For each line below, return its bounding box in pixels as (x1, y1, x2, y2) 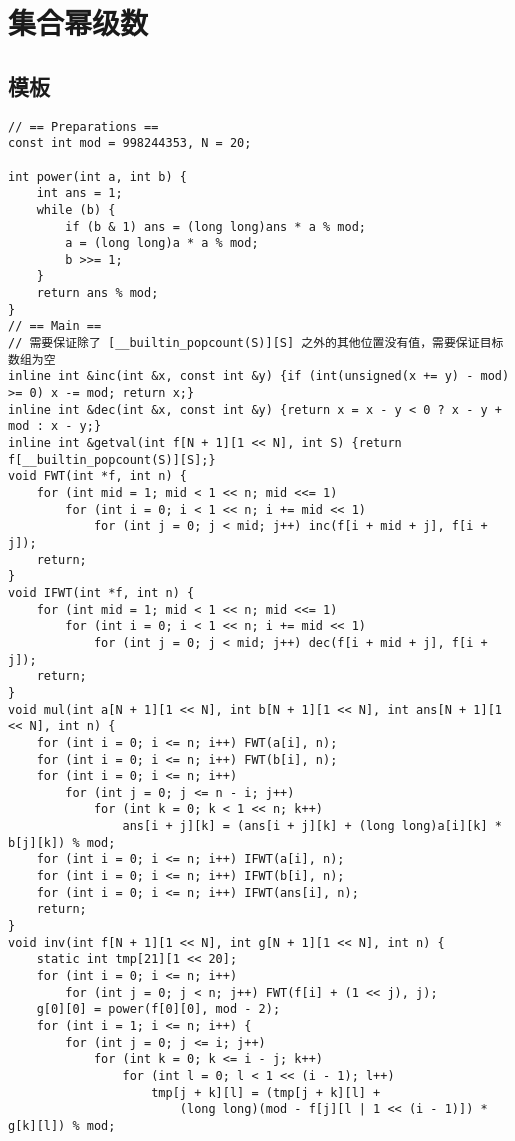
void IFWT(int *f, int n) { (8, 585, 195, 600)
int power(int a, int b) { (8, 169, 187, 184)
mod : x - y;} (8, 419, 102, 434)
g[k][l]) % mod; (8, 1118, 116, 1133)
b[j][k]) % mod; (8, 835, 116, 850)
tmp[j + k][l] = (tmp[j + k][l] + (151, 1085, 381, 1100)
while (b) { (36, 202, 116, 217)
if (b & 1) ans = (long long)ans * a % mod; (65, 219, 366, 234)
